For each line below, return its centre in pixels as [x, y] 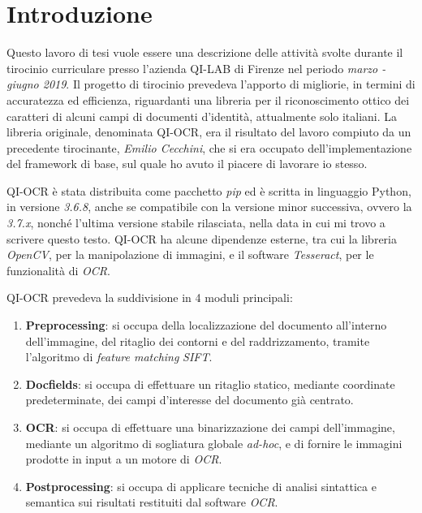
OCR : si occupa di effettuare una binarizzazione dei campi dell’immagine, [210, 427]
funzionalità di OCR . [58, 270]
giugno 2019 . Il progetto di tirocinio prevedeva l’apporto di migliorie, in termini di [211, 84]
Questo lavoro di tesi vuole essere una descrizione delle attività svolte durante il [205, 52]
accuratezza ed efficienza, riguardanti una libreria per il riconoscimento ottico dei [208, 99]
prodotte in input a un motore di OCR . [124, 459]
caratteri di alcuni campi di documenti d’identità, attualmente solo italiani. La [202, 116]
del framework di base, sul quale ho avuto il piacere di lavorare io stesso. [187, 164]
